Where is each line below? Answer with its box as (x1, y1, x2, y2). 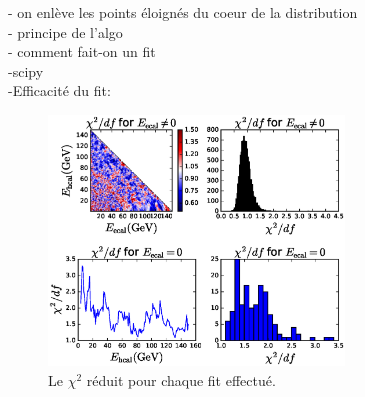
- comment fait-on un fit (8, 41, 156, 62)
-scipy (8, 60, 44, 81)
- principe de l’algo (8, 21, 123, 42)
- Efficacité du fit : (8, 80, 111, 101)
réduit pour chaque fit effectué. (86, 369, 276, 390)
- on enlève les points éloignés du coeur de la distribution (8, 2, 358, 22)
